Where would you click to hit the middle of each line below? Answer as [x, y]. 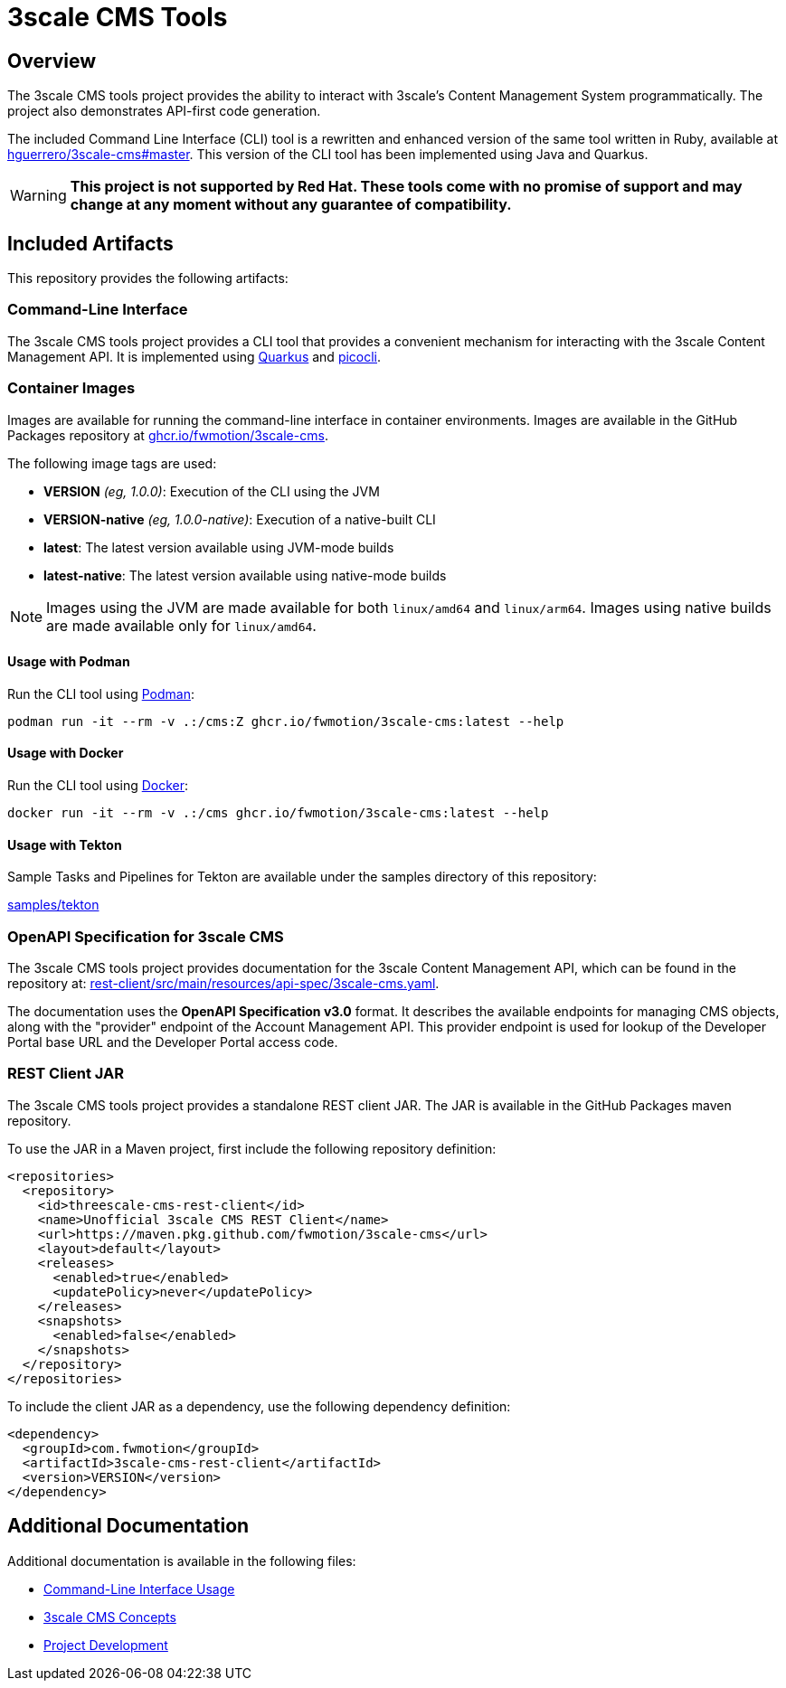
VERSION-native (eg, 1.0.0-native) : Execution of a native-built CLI [240, 519]
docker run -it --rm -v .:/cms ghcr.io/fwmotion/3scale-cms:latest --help [278, 812]
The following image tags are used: [112, 463]
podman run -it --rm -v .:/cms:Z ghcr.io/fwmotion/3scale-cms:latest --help [286, 721]
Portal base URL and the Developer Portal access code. [173, 1042]
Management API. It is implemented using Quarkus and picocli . [194, 356]
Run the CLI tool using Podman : [101, 693]
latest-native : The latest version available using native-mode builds [245, 575]
